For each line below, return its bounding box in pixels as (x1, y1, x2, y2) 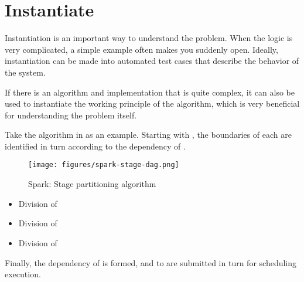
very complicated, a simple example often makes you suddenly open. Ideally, (5, 43, 278, 55)
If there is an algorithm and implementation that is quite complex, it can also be (5, 86, 295, 98)
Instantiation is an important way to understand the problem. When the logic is (5, 32, 293, 44)
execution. (5, 268, 41, 280)
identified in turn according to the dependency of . (5, 140, 186, 152)
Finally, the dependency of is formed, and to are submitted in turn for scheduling (5, 256, 297, 269)
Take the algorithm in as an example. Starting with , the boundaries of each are (5, 128, 292, 141)
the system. (5, 66, 46, 78)
